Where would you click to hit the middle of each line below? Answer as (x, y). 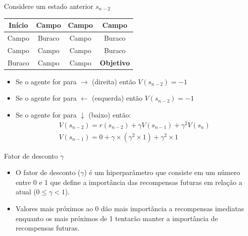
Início (18, 25)
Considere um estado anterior (49, 6)
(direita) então (114, 81)
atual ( (26, 192)
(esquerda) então (117, 98)
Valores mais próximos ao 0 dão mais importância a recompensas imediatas (130, 208)
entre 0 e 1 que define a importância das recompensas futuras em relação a (129, 182)
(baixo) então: (110, 114)
